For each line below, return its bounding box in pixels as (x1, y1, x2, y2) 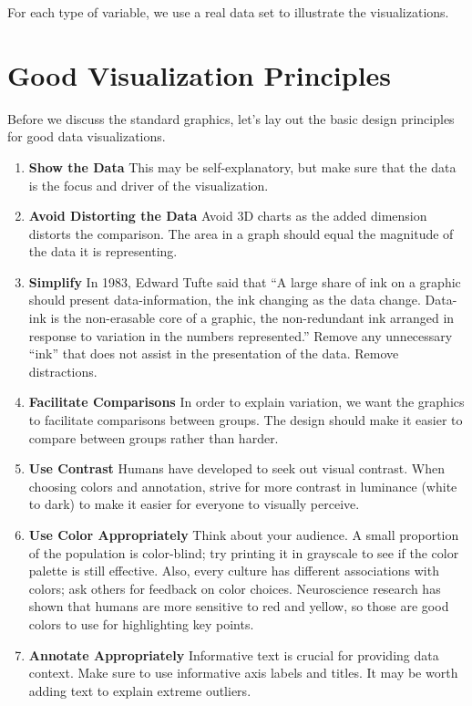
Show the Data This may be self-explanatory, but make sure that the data (28, 157, 457, 176)
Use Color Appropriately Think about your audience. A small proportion (28, 525, 459, 544)
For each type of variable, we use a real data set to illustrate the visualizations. (7, 3, 449, 21)
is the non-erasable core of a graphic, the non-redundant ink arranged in (50, 308, 455, 327)
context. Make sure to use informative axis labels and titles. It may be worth (28, 663, 458, 682)
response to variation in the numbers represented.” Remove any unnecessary (28, 326, 453, 345)
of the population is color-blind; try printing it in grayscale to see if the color (28, 543, 459, 562)
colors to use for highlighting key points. (28, 614, 254, 633)
